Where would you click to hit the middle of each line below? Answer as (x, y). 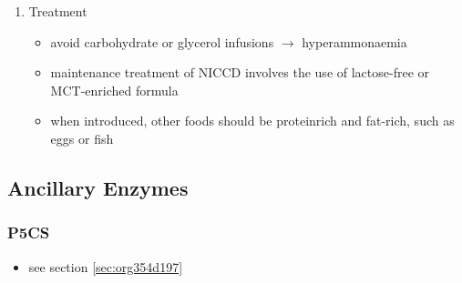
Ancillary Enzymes (98, 187)
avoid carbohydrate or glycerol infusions (162, 41)
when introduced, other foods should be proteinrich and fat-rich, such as (252, 121)
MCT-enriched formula (114, 90)
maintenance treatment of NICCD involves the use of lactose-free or (240, 72)
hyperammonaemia (354, 41)
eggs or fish (82, 138)
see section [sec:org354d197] (106, 266)
